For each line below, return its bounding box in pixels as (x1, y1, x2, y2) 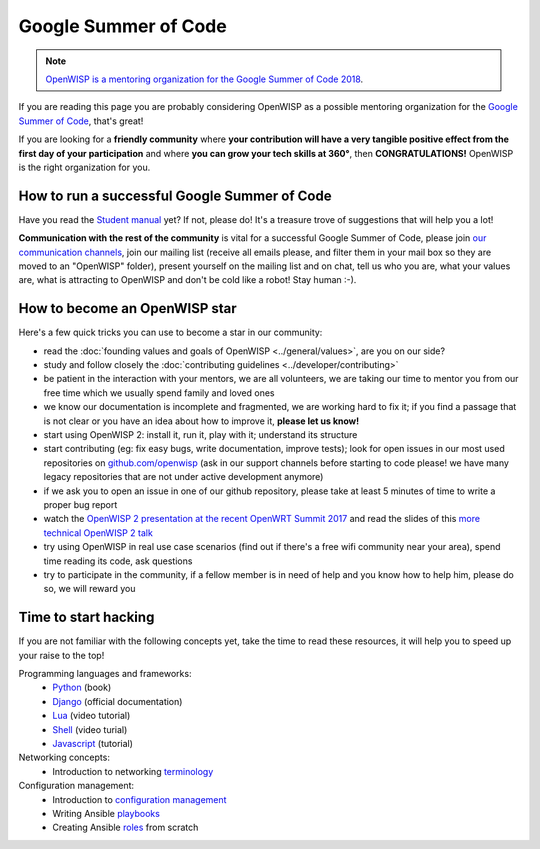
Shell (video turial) (52, 723, 128, 735)
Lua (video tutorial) (52, 710, 131, 722)
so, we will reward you (43, 583, 136, 595)
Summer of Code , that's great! (18, 115, 144, 127)
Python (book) (52, 681, 112, 694)
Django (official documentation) (52, 695, 183, 707)
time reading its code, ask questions (43, 555, 193, 567)
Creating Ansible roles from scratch (52, 821, 199, 834)
